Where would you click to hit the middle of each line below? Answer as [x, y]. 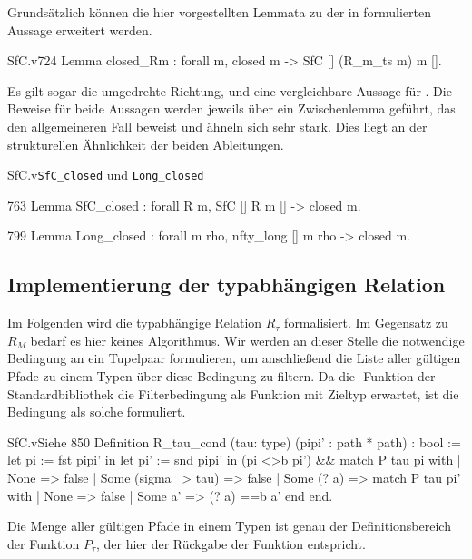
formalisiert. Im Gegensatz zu [366, 323]
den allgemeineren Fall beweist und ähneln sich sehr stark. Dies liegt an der [217, 126]
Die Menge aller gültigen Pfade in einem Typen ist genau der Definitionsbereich [229, 526]
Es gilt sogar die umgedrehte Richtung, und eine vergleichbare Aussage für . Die [230, 90]
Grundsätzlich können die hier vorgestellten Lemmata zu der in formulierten [219, 12]
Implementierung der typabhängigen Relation [226, 284]
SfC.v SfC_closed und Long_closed [106, 175]
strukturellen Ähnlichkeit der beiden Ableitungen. [146, 144]
